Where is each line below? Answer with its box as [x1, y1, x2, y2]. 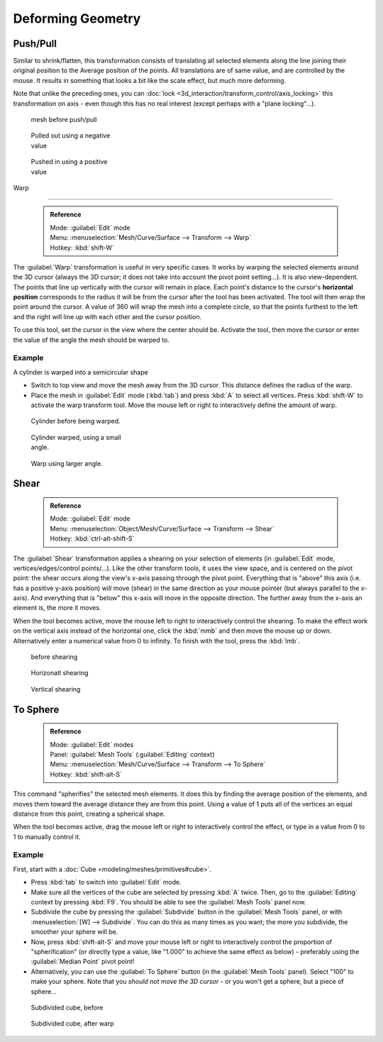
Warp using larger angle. [30, 459, 103, 467]
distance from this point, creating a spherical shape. [13, 809, 166, 818]
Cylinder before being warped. [30, 417, 121, 426]
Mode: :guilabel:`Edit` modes [50, 740, 134, 748]
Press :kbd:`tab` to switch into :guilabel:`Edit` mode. [30, 878, 182, 887]
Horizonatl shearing [30, 669, 89, 677]
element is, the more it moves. [13, 604, 101, 612]
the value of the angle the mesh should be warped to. [13, 336, 170, 344]
